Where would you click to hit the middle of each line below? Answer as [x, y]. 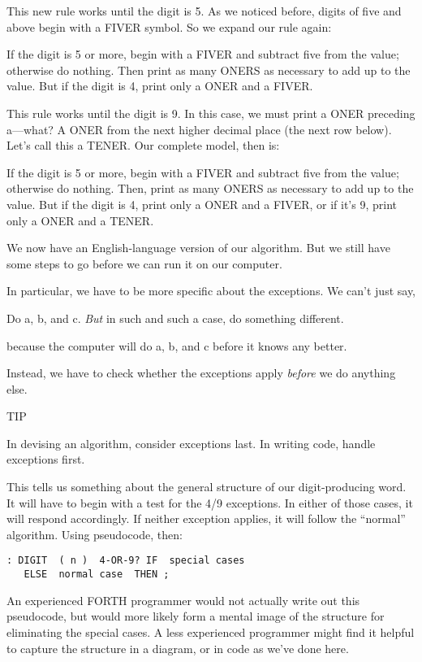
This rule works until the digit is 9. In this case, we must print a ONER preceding [211, 113]
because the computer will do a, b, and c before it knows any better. [177, 345]
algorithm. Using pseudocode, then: [95, 534]
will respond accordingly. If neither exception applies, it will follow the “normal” [206, 518]
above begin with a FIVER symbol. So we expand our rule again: [169, 26]
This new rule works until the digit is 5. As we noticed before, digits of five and [204, 11]
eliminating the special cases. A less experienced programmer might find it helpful [211, 632]
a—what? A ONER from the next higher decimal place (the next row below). [199, 129]
